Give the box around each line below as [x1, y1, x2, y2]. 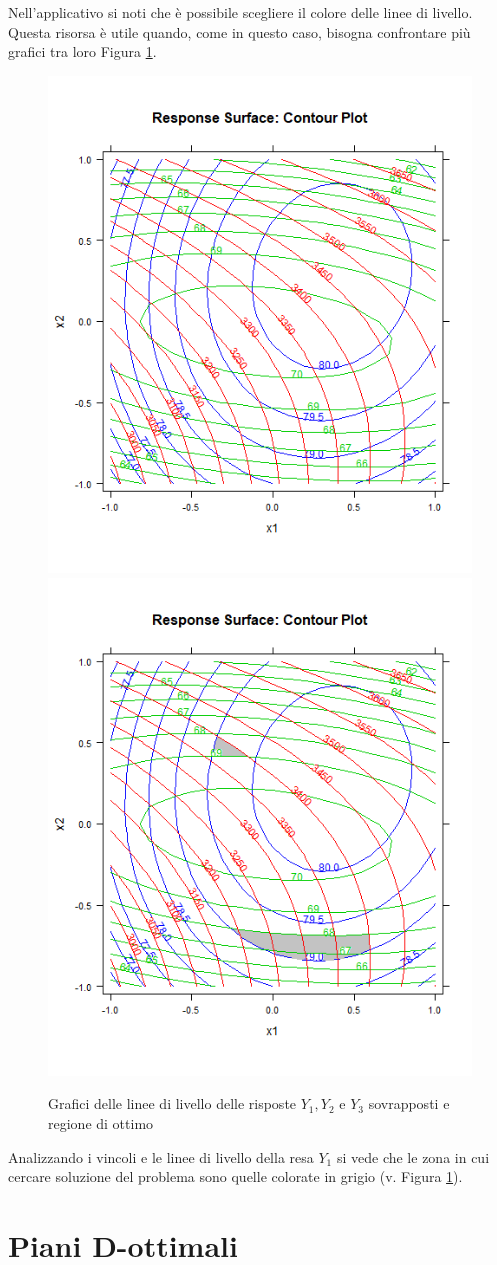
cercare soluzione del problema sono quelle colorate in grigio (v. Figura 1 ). [8, 1166, 463, 1187]
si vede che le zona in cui [336, 1146, 490, 1167]
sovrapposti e [368, 1093, 450, 1114]
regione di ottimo [48, 1112, 154, 1133]
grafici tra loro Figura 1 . [8, 41, 157, 62]
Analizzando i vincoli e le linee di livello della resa [8, 1146, 314, 1167]
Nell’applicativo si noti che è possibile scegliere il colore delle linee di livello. [8, 2, 473, 22]
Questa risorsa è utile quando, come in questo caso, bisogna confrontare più [8, 21, 471, 42]
